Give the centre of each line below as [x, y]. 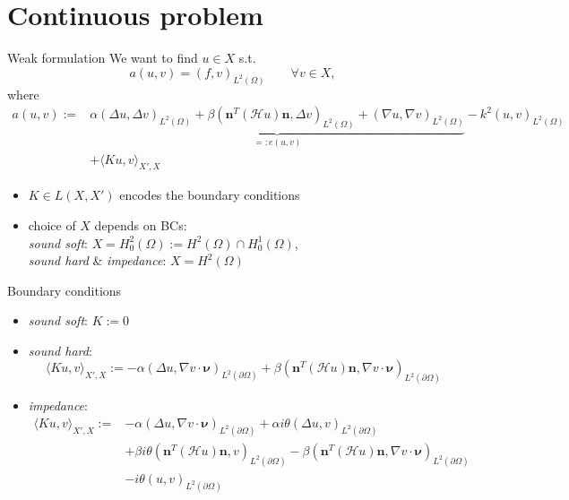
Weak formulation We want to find [103, 58]
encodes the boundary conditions [210, 195]
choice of [52, 224]
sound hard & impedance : [97, 260]
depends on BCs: [141, 224]
